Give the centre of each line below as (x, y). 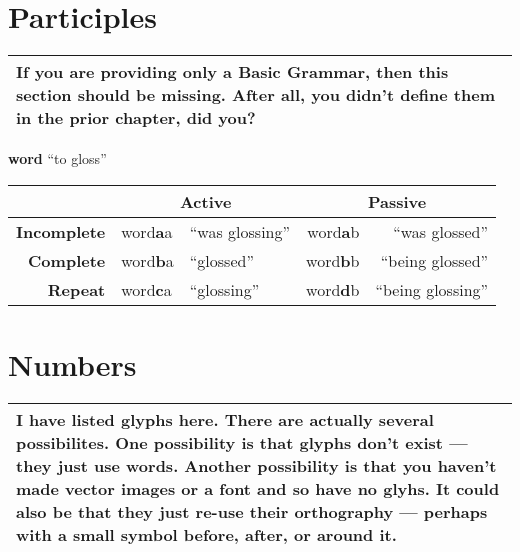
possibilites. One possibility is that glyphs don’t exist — (242, 442)
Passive (397, 201)
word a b (333, 231)
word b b (333, 260)
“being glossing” (432, 289)
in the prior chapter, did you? (136, 118)
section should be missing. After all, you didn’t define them (255, 95)
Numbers (72, 363)
